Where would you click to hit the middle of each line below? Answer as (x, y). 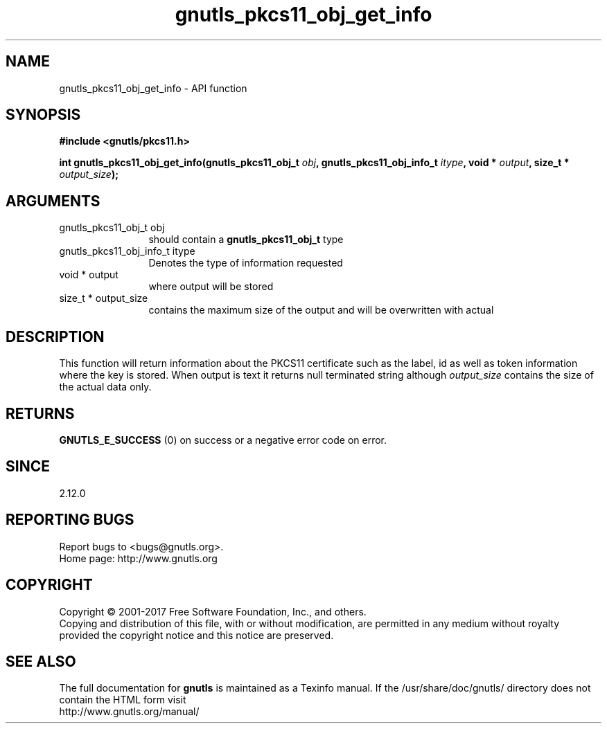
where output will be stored (211, 287)
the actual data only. (105, 387)
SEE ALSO (41, 661)
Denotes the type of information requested (246, 263)
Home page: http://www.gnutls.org (138, 558)
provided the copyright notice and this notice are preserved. (196, 635)
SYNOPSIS (43, 115)
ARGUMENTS (53, 201)
